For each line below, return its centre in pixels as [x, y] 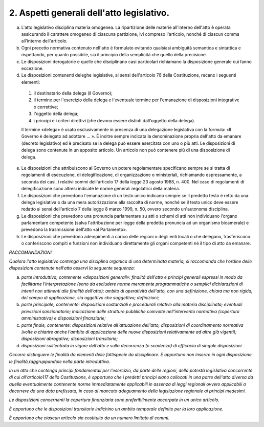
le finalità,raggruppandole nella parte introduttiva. [59, 361]
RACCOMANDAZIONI [31, 252]
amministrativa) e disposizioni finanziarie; [64, 318]
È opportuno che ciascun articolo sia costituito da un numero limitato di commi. [89, 418]
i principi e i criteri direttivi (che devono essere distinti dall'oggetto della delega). [114, 120]
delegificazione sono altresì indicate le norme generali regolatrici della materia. [101, 189]
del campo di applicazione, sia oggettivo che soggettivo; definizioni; [90, 298]
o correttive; [46, 107]
